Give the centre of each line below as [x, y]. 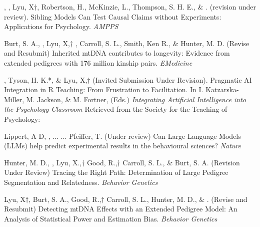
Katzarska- [222, 89]
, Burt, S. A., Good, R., [65, 199]
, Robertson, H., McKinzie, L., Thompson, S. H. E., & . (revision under [147, 7]
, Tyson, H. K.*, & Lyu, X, [46, 79]
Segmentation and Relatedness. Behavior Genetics [81, 182]
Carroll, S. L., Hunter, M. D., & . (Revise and [177, 199]
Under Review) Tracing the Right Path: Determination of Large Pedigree [116, 172]
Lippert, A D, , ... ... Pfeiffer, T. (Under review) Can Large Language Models [122, 136]
